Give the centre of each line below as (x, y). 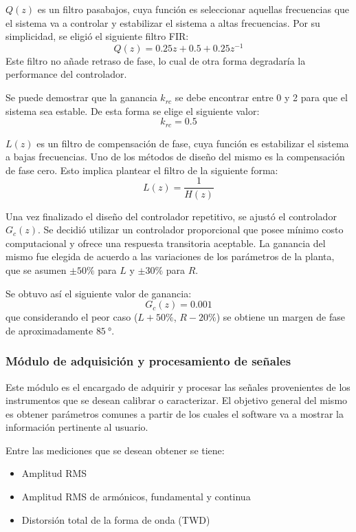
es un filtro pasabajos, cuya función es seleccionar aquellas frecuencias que (193, 9)
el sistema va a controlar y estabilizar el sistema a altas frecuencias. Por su (163, 22)
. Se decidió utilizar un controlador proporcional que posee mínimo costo (191, 230)
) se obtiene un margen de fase (280, 317)
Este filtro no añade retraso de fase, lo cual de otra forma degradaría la (156, 60)
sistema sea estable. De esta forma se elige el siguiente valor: (133, 110)
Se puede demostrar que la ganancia (81, 97)
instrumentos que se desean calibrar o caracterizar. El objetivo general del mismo (177, 400)
